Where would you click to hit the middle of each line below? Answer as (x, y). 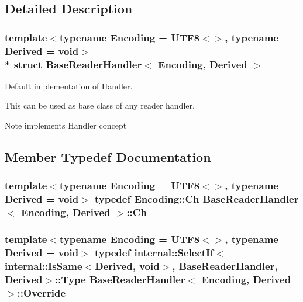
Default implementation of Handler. (69, 86)
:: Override (42, 292)
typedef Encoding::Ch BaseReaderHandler (197, 199)
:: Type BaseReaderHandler (120, 279)
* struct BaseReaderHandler (73, 64)
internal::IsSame (44, 265)
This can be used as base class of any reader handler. (100, 105)
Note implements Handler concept (66, 125)
